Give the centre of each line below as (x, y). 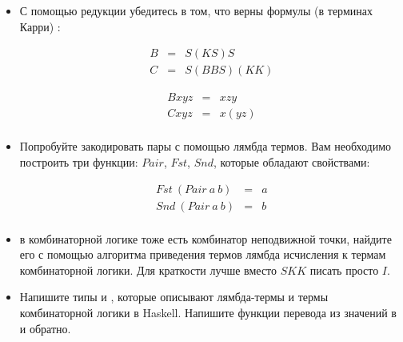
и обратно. (45, 328)
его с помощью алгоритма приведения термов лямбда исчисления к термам (203, 254)
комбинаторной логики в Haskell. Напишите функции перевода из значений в (208, 312)
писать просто (344, 270)
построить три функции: (79, 161)
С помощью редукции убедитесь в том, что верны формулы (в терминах (196, 10)
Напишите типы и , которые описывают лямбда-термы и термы (174, 297)
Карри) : (40, 26)
